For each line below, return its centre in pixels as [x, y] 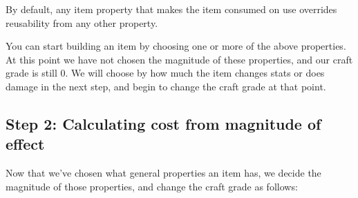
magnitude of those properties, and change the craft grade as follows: [152, 186]
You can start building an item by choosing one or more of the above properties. [176, 46]
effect [25, 144]
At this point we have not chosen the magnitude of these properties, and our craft [179, 59]
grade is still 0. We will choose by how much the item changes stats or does [165, 73]
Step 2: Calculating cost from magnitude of [163, 123]
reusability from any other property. [82, 22]
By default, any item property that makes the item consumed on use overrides [171, 9]
